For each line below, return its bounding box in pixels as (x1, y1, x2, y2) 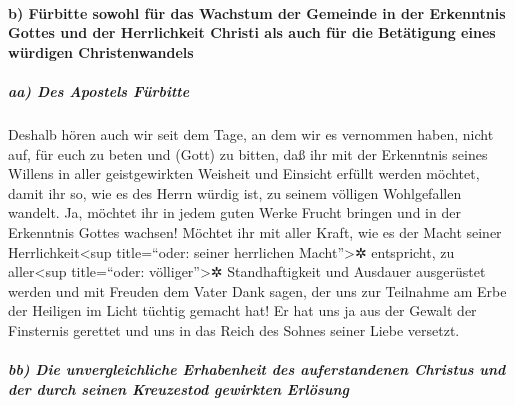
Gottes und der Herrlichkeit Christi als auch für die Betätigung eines (8, 22, 496, 43)
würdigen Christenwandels (8, 41, 194, 62)
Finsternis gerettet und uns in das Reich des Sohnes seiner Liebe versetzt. (8, 319, 460, 340)
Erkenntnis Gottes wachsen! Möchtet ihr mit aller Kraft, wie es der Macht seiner (8, 221, 502, 242)
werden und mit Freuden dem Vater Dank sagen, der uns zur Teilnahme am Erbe (8, 280, 507, 301)
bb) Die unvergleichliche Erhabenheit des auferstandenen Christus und (8, 359, 506, 380)
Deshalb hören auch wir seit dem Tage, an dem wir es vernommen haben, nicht (8, 123, 494, 144)
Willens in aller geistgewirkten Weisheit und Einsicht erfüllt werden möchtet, (8, 163, 480, 184)
